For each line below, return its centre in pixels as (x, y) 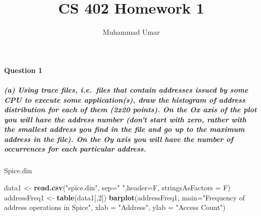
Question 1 (23, 70)
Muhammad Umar (131, 32)
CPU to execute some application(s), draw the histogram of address (125, 99)
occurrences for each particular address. (75, 149)
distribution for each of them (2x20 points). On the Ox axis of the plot (130, 110)
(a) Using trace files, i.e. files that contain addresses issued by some (126, 89)
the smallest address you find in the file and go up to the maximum (124, 129)
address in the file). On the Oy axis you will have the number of (119, 139)
